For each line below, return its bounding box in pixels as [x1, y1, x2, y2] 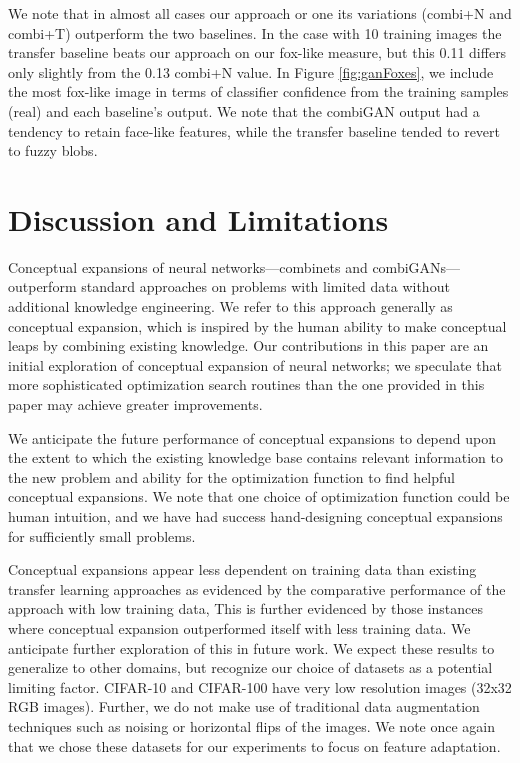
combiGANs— [372, 256, 461, 277]
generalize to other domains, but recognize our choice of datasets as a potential [8, 657, 493, 678]
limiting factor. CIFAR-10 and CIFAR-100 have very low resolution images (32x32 [8, 676, 512, 697]
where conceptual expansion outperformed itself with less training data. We [8, 617, 471, 638]
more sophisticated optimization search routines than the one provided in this [8, 374, 485, 395]
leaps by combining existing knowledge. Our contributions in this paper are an [8, 335, 489, 356]
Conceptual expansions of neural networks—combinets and [8, 256, 368, 277]
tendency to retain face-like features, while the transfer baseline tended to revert [8, 120, 500, 141]
